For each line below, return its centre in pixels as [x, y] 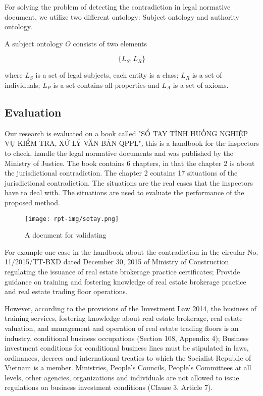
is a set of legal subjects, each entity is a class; [107, 75]
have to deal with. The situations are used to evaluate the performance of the [124, 192]
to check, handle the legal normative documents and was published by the [119, 153]
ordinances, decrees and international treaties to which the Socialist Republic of [128, 357]
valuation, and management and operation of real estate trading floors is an [122, 328]
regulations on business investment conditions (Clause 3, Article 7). [109, 387]
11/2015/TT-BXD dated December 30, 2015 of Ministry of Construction [117, 262]
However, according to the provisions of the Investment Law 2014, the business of [130, 308]
